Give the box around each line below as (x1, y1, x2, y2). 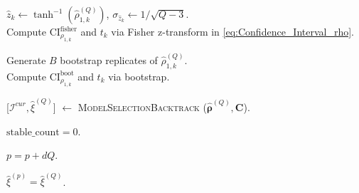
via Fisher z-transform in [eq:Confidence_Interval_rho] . (111, 24, 355, 38)
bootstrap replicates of (60, 53, 158, 68)
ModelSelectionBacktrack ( (77, 99, 207, 114)
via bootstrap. (108, 68, 170, 83)
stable (6, 127, 32, 137)
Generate (6, 53, 46, 68)
